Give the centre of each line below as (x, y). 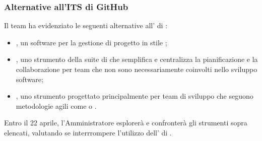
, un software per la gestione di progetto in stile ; (91, 42)
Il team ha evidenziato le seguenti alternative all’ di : (86, 25)
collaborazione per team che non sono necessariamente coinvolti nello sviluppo (137, 69)
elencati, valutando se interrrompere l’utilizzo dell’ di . (88, 132)
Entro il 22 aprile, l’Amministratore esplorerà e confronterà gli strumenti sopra (126, 123)
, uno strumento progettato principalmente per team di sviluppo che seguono (135, 96)
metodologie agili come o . (56, 105)
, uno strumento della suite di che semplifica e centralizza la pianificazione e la (137, 59)
